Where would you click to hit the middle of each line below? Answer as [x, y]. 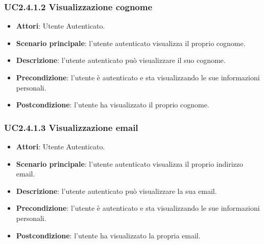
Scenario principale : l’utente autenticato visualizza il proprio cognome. [131, 43]
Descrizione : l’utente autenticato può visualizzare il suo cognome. [121, 60]
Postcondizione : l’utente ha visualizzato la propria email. [108, 235]
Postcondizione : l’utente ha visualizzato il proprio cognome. [113, 105]
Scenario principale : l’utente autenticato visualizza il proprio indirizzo [129, 163]
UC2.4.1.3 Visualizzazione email [71, 127]
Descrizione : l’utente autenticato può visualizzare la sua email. [116, 191]
